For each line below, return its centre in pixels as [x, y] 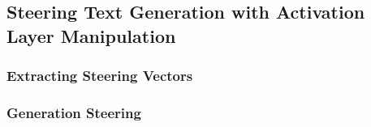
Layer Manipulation [91, 35]
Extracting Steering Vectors [100, 76]
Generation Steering [74, 112]
